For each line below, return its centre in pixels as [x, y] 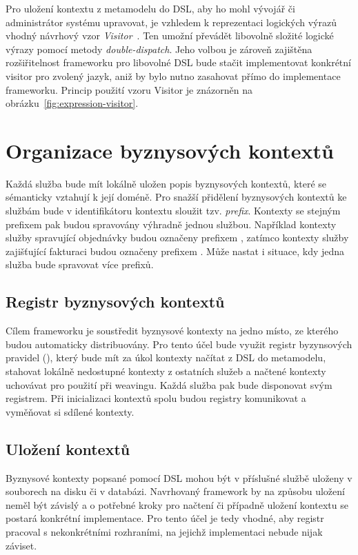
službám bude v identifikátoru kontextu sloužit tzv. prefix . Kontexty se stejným [173, 211]
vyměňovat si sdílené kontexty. [70, 411]
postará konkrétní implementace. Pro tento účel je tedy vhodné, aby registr [165, 518]
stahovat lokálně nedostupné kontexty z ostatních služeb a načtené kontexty [166, 371]
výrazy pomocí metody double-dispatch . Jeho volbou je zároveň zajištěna [159, 49]
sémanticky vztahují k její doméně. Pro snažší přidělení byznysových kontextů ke [176, 197]
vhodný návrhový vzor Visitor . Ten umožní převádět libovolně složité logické [170, 36]
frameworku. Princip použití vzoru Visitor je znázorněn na [129, 89]
